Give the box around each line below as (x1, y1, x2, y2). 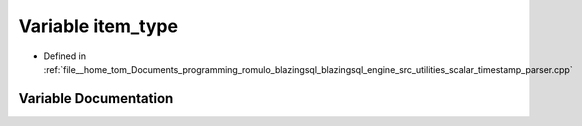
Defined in (43, 50, 87, 62)
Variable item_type (18, 15, 179, 37)
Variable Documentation (18, 90, 174, 107)
